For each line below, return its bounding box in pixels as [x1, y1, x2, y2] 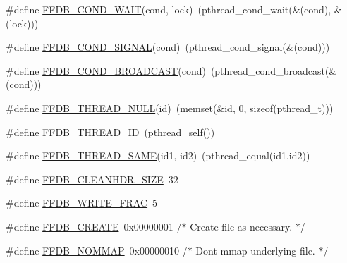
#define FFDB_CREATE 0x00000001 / [6, 219, 182, 233]
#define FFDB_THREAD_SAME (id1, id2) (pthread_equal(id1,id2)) [6, 148, 310, 163]
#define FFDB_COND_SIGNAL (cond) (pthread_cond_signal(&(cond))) [6, 39, 330, 54]
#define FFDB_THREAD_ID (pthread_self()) [6, 124, 215, 139]
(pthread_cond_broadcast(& [210, 63, 337, 78]
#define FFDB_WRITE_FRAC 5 [6, 195, 158, 210]
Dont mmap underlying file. [195, 243, 315, 257]
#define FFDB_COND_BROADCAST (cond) [6, 63, 206, 78]
